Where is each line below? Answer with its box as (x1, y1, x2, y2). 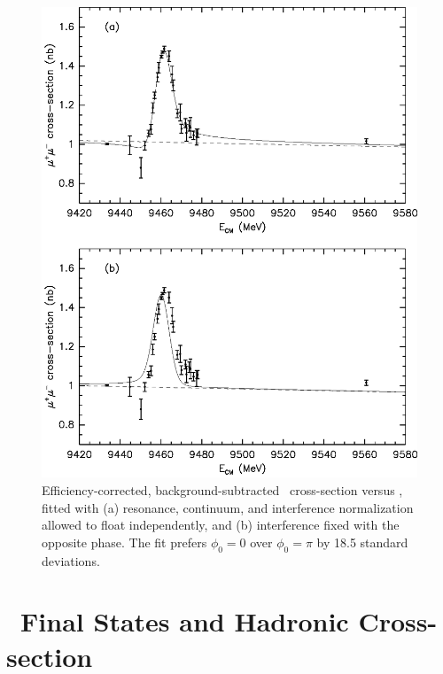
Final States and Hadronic (20, 603, 349, 639)
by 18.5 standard (316, 532, 408, 551)
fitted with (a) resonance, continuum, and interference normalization (42, 498, 414, 516)
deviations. (42, 551, 100, 569)
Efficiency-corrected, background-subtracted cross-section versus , (42, 481, 403, 500)
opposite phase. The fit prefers (42, 532, 207, 551)
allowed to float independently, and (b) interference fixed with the (42, 515, 400, 534)
